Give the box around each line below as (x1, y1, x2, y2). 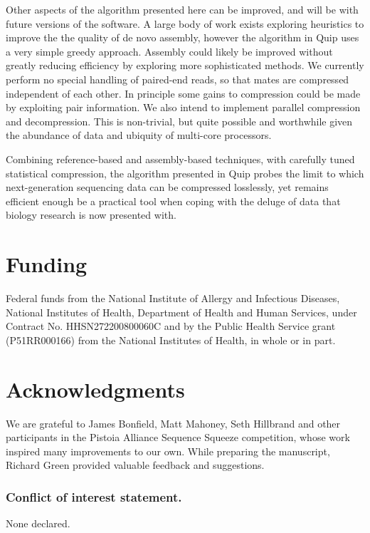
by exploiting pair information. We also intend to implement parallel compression (6, 100, 361, 115)
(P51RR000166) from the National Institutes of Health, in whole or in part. (6, 332, 336, 347)
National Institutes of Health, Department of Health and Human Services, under (6, 304, 357, 319)
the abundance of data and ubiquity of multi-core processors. (6, 128, 272, 143)
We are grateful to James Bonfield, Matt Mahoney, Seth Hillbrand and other (6, 415, 341, 430)
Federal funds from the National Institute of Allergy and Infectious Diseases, (6, 291, 340, 306)
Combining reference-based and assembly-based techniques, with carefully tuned (6, 151, 355, 166)
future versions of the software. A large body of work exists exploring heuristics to (6, 16, 364, 31)
